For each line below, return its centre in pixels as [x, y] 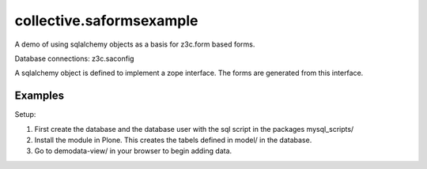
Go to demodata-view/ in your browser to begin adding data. [133, 151]
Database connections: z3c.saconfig [74, 58]
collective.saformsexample [106, 21]
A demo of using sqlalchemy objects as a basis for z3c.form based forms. [135, 44]
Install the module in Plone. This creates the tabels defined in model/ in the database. [173, 140]
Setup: [25, 115]
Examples [40, 96]
